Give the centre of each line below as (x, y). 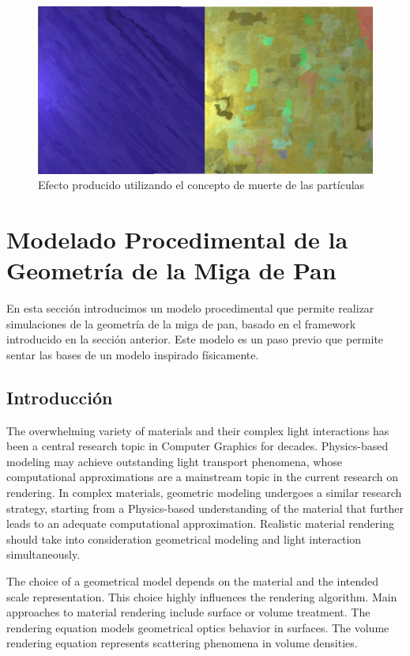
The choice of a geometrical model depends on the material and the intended (193, 580)
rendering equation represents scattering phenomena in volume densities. (182, 643)
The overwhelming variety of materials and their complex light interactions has (198, 430)
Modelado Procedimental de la (177, 239)
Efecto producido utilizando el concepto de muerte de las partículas (201, 185)
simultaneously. (43, 554)
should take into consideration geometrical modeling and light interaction (184, 538)
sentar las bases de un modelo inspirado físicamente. (133, 354)
